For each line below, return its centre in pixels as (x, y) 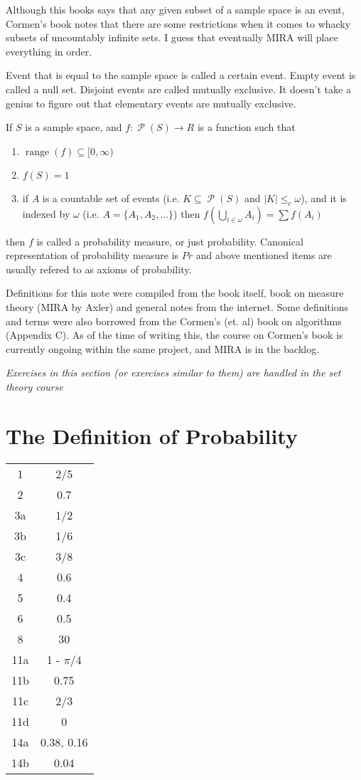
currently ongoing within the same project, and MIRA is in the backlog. (163, 348)
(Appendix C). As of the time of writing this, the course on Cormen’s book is (174, 335)
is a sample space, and (74, 127)
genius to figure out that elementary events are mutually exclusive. (151, 103)
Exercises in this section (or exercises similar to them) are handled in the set (173, 373)
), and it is (324, 197)
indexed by (46, 213)
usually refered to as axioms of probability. (99, 269)
